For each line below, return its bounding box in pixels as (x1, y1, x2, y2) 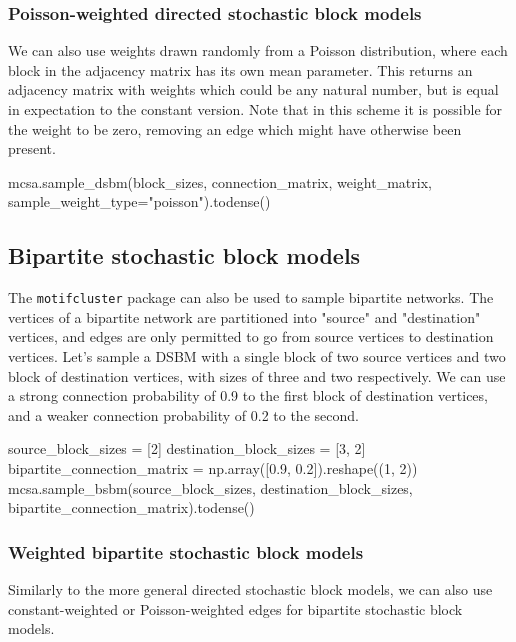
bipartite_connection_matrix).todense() (8, 497, 255, 518)
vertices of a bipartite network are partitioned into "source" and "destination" (8, 306, 481, 327)
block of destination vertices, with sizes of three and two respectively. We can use (8, 365, 506, 386)
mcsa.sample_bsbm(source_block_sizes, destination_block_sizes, (8, 477, 413, 498)
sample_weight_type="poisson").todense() (8, 191, 271, 212)
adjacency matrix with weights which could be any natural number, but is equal (8, 79, 499, 100)
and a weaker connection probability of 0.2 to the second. (8, 404, 359, 425)
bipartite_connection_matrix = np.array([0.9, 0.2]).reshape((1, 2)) (8, 457, 418, 478)
